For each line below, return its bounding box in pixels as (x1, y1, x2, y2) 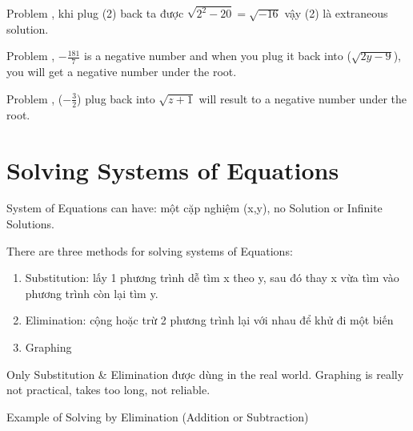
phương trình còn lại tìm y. (25, 284, 158, 301)
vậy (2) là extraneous (284, 5, 388, 22)
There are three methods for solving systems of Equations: (6, 242, 293, 259)
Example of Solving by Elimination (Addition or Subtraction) (6, 408, 309, 425)
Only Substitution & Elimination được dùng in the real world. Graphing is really (6, 365, 404, 382)
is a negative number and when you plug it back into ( (84, 47, 351, 64)
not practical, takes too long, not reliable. (6, 381, 211, 398)
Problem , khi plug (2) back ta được (6, 5, 184, 22)
